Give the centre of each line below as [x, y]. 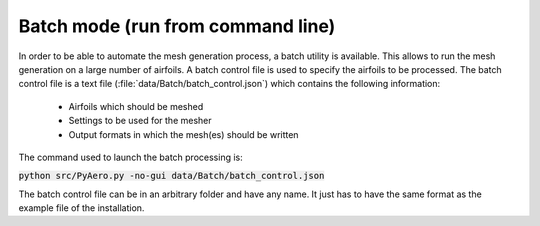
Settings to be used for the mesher [140, 121]
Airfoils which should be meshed [136, 106]
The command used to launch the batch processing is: [131, 157]
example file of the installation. [81, 208]
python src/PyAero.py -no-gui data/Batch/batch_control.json [171, 176]
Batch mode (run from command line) [177, 26]
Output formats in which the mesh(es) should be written [183, 134]
